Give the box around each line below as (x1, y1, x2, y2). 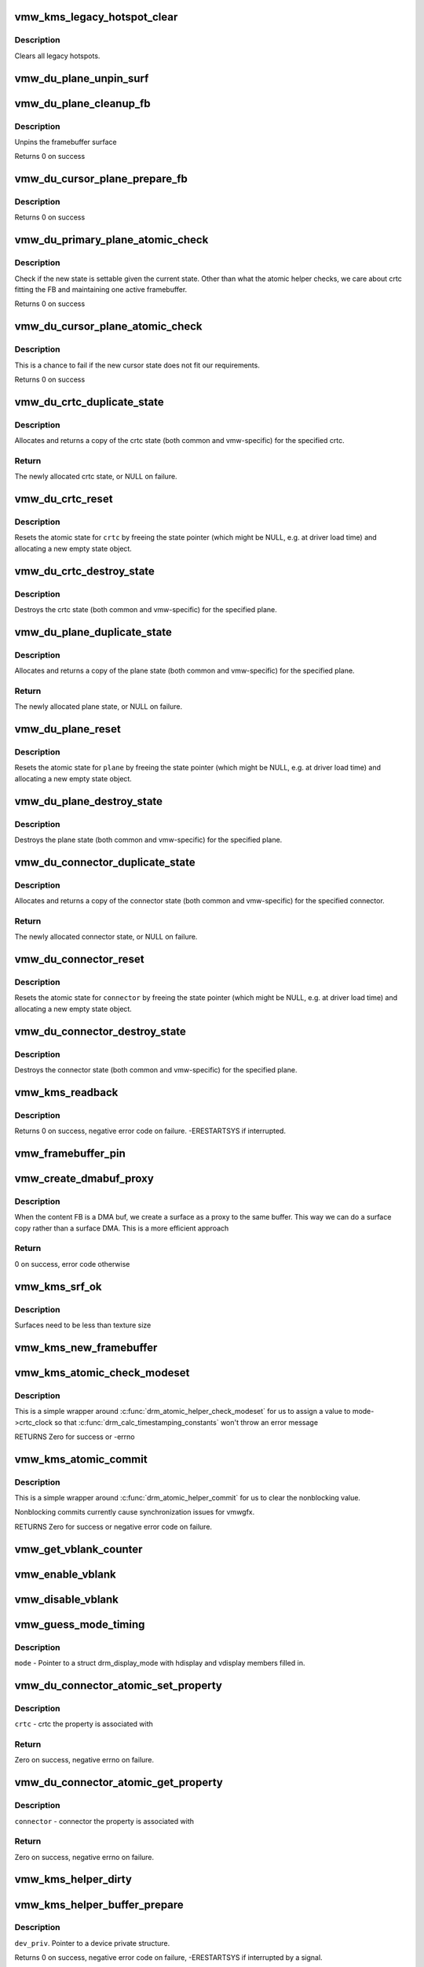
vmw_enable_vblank (14, 1567, 117, 1581)
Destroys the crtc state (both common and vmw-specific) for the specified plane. (14, 604, 278, 614)
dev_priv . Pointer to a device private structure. (14, 1938, 170, 1947)
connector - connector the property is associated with (14, 1816, 194, 1825)
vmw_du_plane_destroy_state (14, 795, 163, 808)
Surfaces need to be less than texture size (14, 1320, 152, 1330)
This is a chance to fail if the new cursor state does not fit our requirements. (14, 360, 261, 370)
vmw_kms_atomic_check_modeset (14, 1366, 190, 1379)
